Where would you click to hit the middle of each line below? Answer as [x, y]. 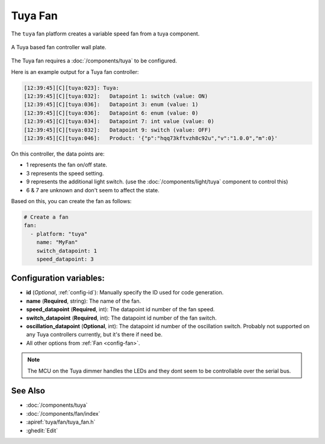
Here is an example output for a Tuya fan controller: [75, 71]
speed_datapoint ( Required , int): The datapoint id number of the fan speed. [120, 309]
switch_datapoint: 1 [67, 251]
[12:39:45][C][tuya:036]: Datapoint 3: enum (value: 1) [111, 105]
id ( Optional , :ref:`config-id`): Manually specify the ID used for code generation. [125, 293]
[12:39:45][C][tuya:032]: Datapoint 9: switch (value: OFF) [117, 130]
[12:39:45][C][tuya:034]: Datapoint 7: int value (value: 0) [119, 121]
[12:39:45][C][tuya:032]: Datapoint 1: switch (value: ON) [116, 96]
